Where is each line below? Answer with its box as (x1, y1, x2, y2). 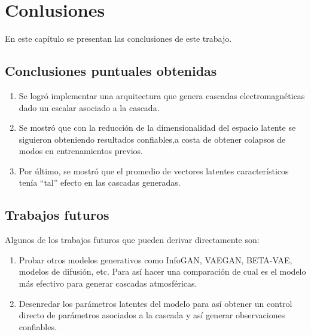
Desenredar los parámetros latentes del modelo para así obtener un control (19, 297, 292, 309)
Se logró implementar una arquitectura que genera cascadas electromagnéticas (19, 89, 305, 102)
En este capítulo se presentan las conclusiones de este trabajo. (5, 32, 232, 45)
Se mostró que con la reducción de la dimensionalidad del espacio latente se (19, 121, 296, 134)
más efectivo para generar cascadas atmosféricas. (19, 277, 197, 290)
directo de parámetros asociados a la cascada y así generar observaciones (19, 309, 285, 321)
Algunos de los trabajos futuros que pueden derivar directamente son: (5, 233, 260, 246)
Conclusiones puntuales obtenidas (5, 62, 217, 80)
